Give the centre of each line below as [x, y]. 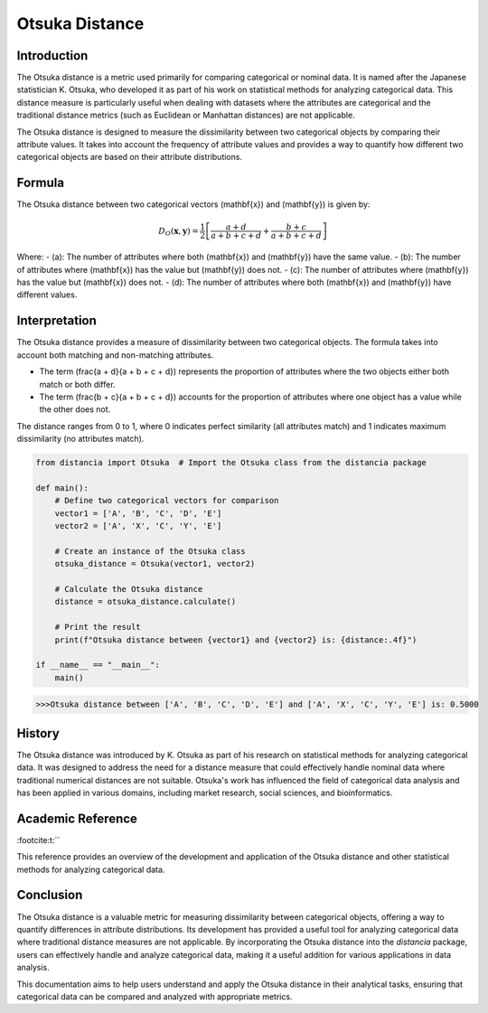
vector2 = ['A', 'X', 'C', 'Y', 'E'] [138, 526]
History [38, 733]
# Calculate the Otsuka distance [129, 589]
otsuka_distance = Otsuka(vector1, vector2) [155, 564]
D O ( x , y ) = [178, 232]
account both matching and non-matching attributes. [115, 355]
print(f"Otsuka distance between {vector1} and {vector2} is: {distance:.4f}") [236, 640]
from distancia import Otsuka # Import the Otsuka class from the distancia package [231, 463]
